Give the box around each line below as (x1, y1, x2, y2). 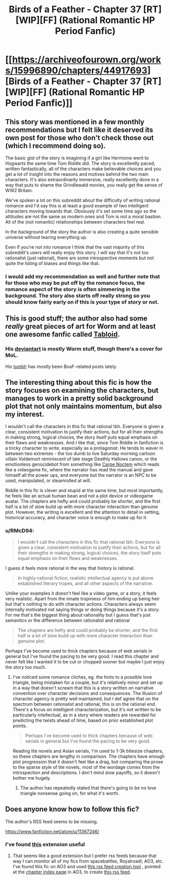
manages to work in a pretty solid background (5, 394, 154, 403)
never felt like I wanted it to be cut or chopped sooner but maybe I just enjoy (5, 658, 165, 664)
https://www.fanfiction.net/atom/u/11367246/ (5, 828, 99, 834)
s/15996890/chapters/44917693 (5, 65, 148, 76)
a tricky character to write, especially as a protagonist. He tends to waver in (5, 445, 163, 451)
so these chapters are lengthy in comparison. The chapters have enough (12, 753, 165, 759)
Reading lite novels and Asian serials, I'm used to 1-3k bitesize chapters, (12, 748, 164, 754)
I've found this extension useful (5, 841, 85, 848)
